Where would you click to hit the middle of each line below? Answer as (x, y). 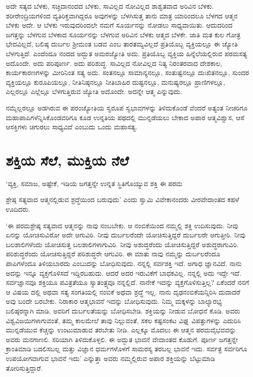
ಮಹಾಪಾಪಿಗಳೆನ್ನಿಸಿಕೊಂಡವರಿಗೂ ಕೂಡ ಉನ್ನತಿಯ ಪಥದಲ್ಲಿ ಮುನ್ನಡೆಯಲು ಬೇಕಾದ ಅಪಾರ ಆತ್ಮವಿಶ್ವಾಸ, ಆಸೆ (125, 117)
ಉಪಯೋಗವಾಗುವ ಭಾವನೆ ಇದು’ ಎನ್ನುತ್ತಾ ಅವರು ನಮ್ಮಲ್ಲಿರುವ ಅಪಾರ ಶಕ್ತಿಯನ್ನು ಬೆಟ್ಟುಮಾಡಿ (111, 358)
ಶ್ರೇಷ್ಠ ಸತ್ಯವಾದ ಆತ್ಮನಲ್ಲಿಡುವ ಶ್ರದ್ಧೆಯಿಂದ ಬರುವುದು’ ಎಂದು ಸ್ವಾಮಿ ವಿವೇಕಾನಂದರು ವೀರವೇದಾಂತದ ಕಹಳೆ (123, 199)
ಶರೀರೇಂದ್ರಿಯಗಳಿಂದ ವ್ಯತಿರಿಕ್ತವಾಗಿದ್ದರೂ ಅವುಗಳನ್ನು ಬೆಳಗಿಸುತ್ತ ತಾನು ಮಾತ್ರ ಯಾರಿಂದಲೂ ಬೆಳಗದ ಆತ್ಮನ (122, 15)
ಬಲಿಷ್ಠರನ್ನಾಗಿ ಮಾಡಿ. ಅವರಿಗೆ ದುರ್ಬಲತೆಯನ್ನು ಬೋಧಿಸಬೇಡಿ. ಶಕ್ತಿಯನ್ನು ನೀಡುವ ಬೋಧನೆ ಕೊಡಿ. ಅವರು (123, 310)
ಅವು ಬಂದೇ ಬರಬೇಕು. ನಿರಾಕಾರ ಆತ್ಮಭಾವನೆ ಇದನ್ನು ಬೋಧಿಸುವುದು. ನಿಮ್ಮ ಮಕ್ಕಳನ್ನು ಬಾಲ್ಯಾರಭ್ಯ (114, 301)
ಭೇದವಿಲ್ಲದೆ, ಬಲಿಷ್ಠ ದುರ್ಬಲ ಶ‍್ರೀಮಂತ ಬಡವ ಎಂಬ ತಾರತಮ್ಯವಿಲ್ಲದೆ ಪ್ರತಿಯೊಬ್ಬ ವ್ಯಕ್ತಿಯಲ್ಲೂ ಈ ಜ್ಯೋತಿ (122, 44)
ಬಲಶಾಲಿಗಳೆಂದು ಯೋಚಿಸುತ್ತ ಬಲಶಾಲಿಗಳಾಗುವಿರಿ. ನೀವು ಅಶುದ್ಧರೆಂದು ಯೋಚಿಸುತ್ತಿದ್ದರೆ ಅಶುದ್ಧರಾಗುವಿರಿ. (122, 244)
